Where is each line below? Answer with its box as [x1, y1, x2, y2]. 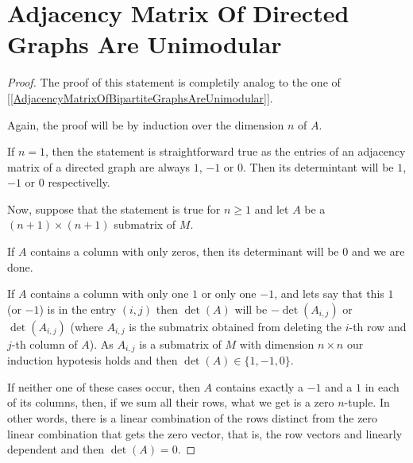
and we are [351, 243, 405, 260]
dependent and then [7, 441, 105, 457]
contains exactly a [215, 378, 303, 395]
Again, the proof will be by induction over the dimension [7, 116, 284, 133]
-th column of [11, 335, 78, 352]
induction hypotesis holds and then [7, 352, 178, 368]
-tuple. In [344, 394, 390, 411]
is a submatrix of [139, 335, 222, 352]
